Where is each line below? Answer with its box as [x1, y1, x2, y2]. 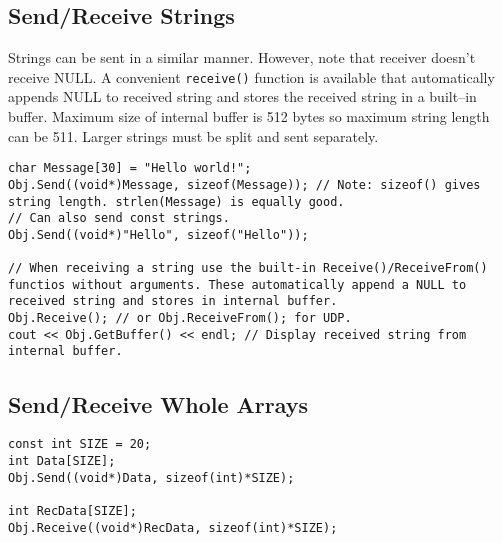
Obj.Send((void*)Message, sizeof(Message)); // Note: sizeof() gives [8, 177, 481, 192]
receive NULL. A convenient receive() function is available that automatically [8, 66, 495, 87]
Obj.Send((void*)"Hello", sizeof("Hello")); [8, 227, 309, 242]
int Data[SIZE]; [8, 453, 116, 468]
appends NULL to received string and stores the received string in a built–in [8, 86, 477, 107]
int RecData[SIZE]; [8, 503, 137, 518]
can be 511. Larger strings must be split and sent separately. [8, 125, 379, 146]
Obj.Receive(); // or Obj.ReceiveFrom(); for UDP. [8, 311, 352, 326]
